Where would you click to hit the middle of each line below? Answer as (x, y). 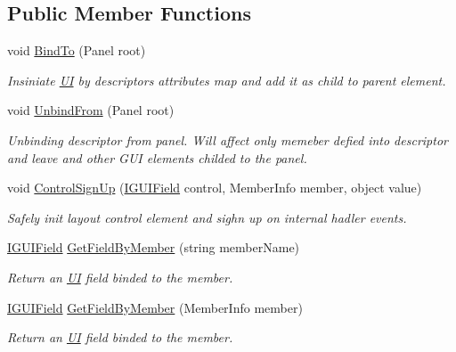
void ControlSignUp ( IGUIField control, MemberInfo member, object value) (215, 188)
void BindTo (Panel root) (77, 50)
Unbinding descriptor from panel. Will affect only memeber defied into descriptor (228, 139)
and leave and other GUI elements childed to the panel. (157, 157)
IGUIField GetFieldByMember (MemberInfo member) (155, 307)
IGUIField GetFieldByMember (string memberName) (154, 247)
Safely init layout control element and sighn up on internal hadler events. (207, 217)
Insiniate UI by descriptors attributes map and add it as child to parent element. (227, 80)
